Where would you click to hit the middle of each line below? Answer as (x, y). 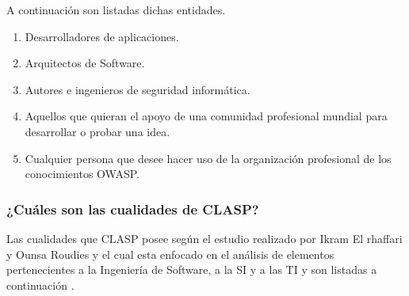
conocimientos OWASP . (82, 174)
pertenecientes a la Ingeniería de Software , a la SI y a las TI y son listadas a (192, 269)
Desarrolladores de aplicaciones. (102, 36)
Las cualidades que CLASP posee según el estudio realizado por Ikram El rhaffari (204, 238)
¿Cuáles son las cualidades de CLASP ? (133, 209)
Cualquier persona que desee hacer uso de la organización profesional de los (208, 158)
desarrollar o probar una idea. (97, 131)
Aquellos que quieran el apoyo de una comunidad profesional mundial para (206, 116)
